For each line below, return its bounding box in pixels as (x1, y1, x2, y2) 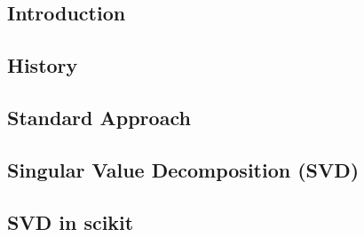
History (7, 51, 78, 79)
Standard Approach (7, 103, 191, 130)
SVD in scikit (7, 208, 134, 235)
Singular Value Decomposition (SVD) (7, 155, 360, 183)
